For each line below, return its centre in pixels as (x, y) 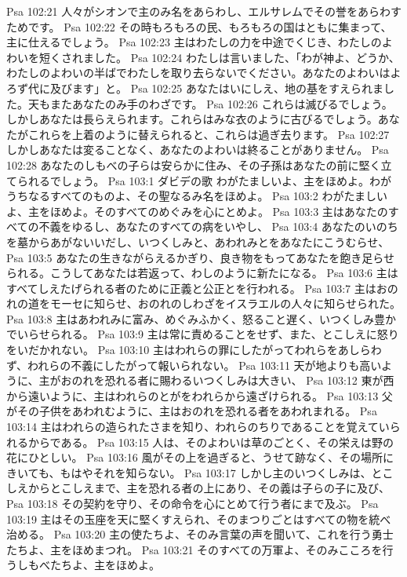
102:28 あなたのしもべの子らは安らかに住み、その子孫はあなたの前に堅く (194, 164)
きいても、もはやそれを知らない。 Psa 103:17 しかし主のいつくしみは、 (189, 472)
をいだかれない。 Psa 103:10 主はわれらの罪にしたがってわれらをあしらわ (194, 350)
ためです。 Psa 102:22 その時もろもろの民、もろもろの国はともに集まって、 (199, 26)
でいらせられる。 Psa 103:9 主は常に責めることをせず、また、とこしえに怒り (203, 334)
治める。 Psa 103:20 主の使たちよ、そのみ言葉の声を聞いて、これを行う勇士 (200, 534)
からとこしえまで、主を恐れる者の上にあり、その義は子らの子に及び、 (209, 488)
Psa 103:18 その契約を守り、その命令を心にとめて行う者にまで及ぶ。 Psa (193, 503)
